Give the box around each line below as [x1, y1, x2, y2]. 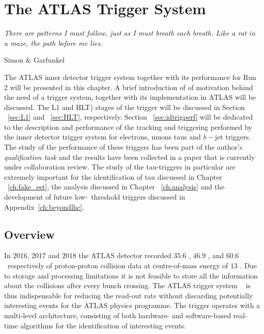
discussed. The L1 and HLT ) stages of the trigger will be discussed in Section [4, 101, 245, 112]
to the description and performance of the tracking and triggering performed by [4, 121, 252, 132]
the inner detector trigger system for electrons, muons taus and [4, 131, 201, 142]
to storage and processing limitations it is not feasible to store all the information [4, 270, 258, 281]
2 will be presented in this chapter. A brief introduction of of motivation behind [4, 81, 253, 92]
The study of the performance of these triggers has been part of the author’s [4, 142, 243, 152]
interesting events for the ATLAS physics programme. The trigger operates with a [4, 300, 260, 311]
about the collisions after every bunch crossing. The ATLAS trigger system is [4, 280, 251, 291]
